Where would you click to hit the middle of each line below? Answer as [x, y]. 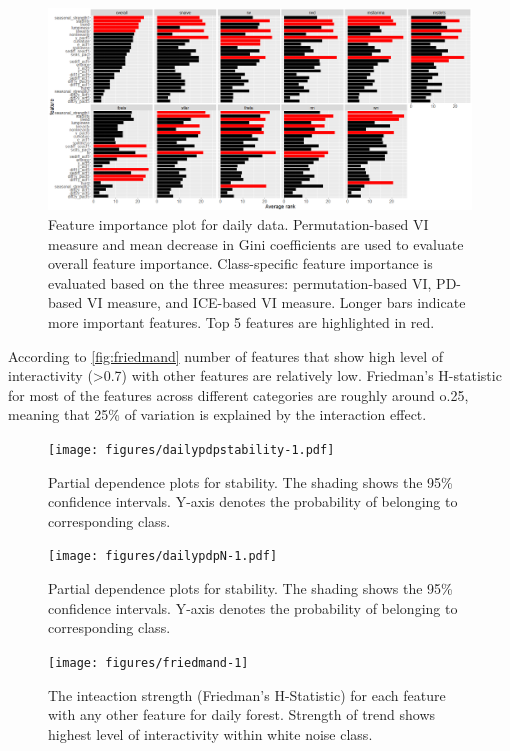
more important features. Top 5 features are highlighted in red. [241, 322]
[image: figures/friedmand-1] [148, 662]
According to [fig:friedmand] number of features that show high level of [226, 355]
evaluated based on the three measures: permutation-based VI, [240, 282]
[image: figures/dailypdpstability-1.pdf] [191, 450]
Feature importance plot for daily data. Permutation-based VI [238, 224]
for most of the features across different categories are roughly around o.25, [238, 394]
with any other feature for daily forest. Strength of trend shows [242, 714]
